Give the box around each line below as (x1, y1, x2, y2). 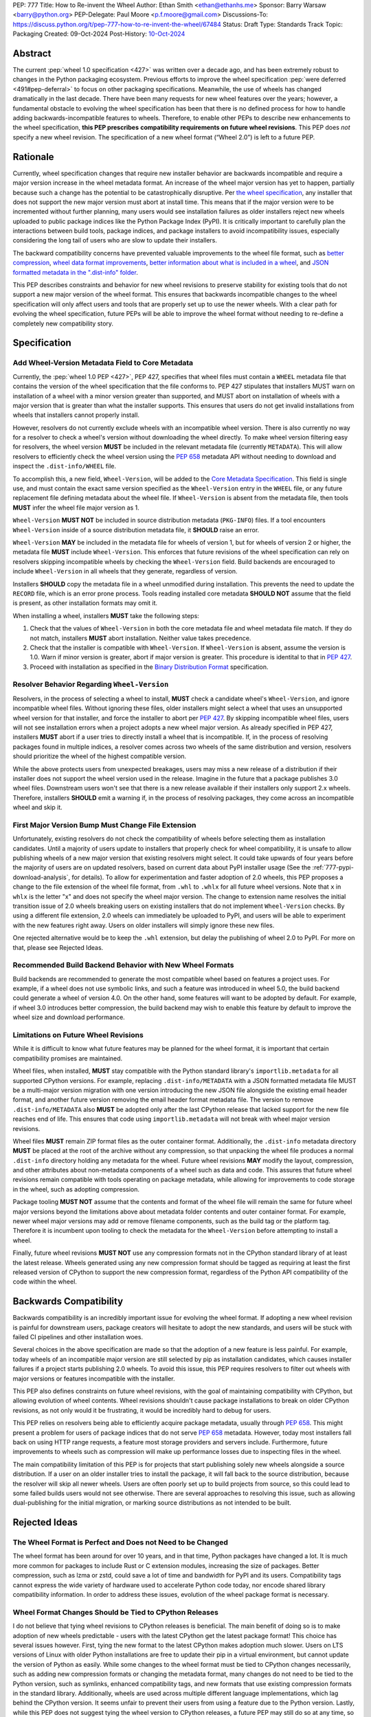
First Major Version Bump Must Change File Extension (12, 820, 196, 830)
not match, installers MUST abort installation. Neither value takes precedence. (30, 634, 251, 642)
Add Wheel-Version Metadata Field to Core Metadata (12, 358, 194, 367)
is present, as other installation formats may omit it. (12, 599, 158, 607)
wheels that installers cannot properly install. (12, 411, 140, 419)
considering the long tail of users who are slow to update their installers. (12, 236, 218, 245)
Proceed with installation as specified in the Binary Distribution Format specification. (30, 663, 269, 671)
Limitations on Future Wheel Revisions (12, 1030, 144, 1040)
